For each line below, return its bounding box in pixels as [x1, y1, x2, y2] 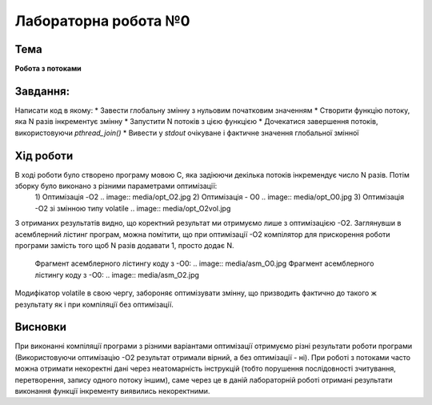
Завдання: [14, 84, 70, 98]
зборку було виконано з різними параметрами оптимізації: [14, 181, 218, 191]
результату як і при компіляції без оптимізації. [14, 299, 174, 309]
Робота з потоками [14, 64, 82, 74]
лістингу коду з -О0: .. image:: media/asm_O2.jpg [34, 270, 200, 279]
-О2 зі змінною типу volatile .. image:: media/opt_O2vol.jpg [34, 203, 231, 213]
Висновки [14, 320, 67, 334]
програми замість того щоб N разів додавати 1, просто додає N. [14, 241, 234, 250]
